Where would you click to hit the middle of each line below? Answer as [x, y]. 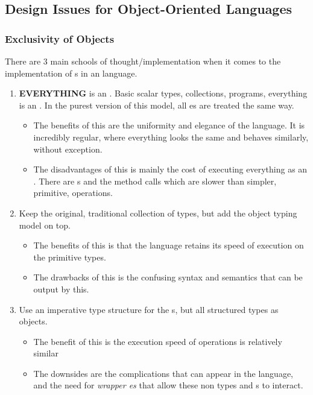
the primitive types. [70, 257]
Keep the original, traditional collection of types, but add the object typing [158, 213]
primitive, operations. [73, 193]
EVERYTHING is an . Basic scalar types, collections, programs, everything [163, 93]
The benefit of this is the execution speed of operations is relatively [158, 341]
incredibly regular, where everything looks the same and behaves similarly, [171, 137]
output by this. [61, 289]
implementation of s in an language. [71, 73]
